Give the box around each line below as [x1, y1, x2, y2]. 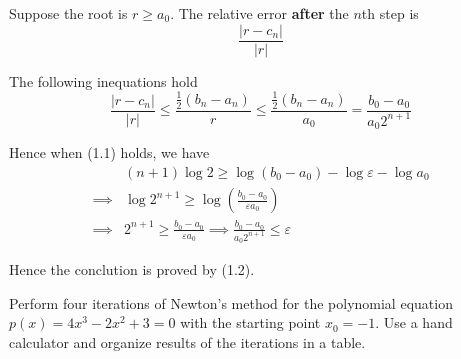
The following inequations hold [9, 70, 198, 91]
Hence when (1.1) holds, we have [9, 142, 210, 163]
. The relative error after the [170, 3, 349, 23]
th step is [361, 3, 419, 23]
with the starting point [180, 312, 321, 333]
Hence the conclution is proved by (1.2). [9, 259, 255, 280]
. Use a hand [375, 312, 453, 333]
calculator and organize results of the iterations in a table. [9, 331, 366, 352]
